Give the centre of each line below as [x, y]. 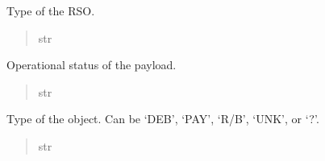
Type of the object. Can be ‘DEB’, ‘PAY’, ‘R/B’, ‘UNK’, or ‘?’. [163, 119]
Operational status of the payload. [92, 65]
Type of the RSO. [51, 10]
